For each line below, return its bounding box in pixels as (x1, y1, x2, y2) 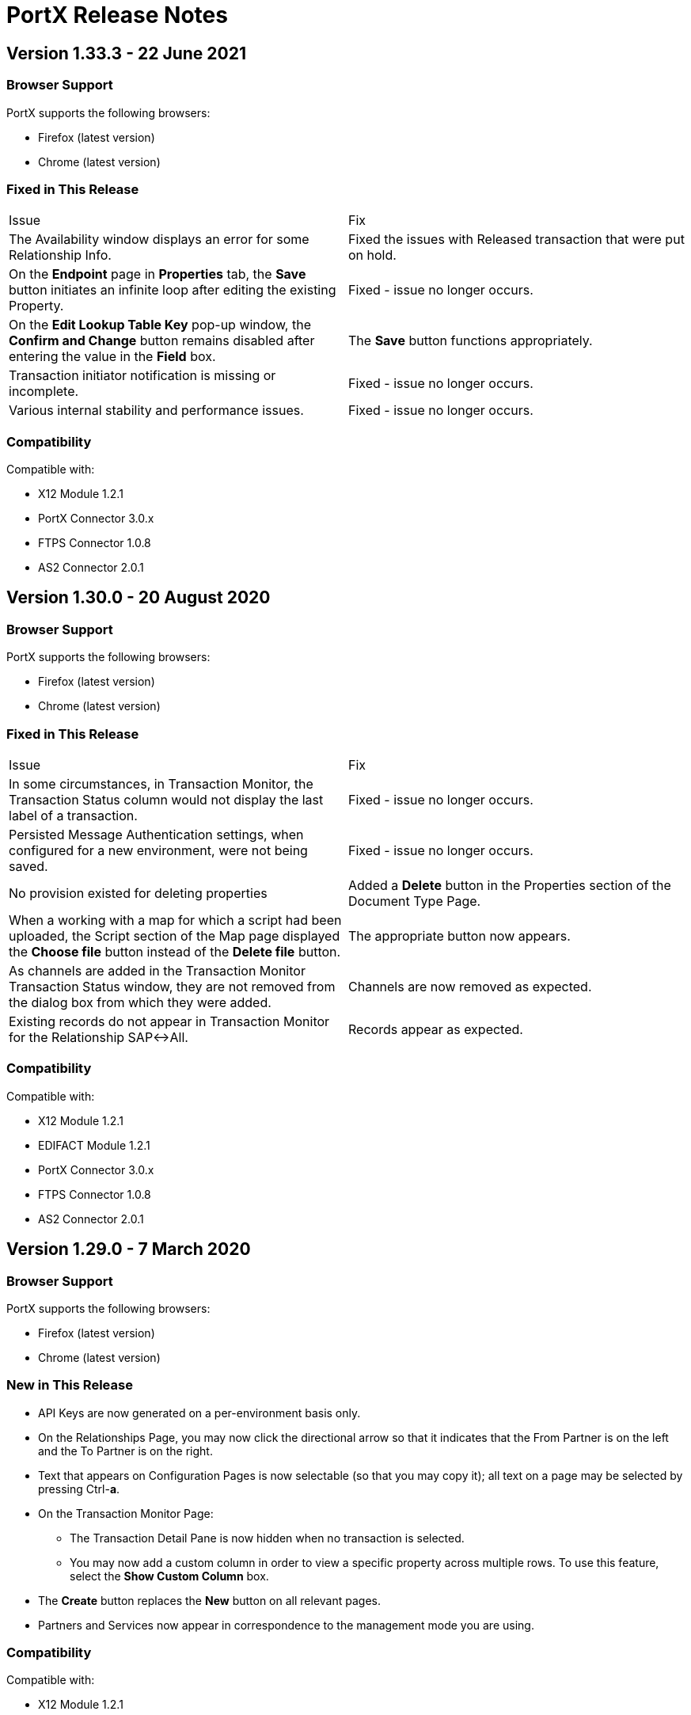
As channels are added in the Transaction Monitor (9, 963, 306, 979)
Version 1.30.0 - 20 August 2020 (6, 588, 271, 608)
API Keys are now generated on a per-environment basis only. (38, 1405, 361, 1420)
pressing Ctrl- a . (38, 1481, 120, 1496)
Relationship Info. (9, 247, 112, 264)
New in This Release (6, 1377, 133, 1394)
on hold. (348, 247, 397, 264)
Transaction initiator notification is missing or (9, 367, 276, 384)
